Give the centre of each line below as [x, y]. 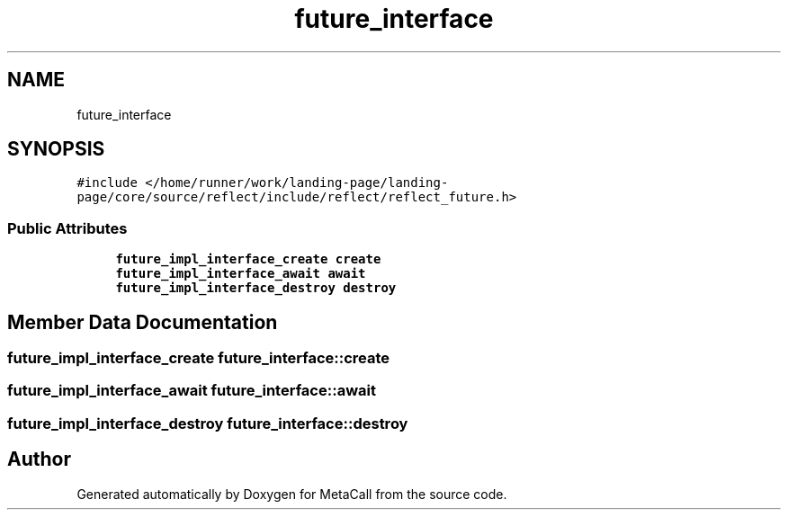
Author [39, 459]
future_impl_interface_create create [248, 259]
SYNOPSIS [56, 149]
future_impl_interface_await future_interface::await [192, 391]
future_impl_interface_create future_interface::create [199, 358]
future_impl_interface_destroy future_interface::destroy [208, 423]
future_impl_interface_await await [241, 274]
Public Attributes [67, 228]
